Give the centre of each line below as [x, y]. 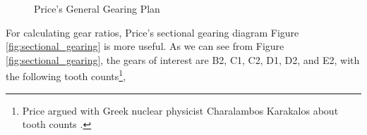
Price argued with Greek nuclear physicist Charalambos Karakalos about [180, 110]
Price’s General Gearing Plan [97, 8]
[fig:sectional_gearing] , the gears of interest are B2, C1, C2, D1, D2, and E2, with [183, 59]
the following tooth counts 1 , [66, 75]
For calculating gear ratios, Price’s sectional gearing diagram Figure [152, 32]
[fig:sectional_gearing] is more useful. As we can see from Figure [145, 46]
